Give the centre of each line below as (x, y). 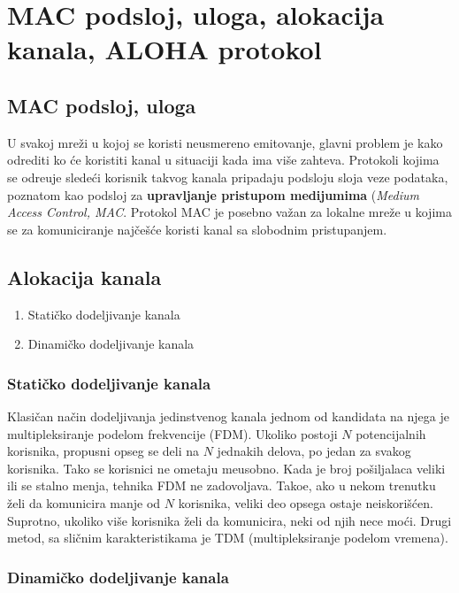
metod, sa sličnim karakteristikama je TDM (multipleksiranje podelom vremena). (228, 538)
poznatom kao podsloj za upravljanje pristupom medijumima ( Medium (214, 194)
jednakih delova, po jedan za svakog (314, 451)
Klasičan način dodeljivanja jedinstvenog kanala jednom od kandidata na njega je (228, 416)
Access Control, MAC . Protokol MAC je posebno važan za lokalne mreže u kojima (229, 212)
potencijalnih (391, 433)
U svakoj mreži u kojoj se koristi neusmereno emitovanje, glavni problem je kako (225, 142)
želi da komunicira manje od (84, 502)
